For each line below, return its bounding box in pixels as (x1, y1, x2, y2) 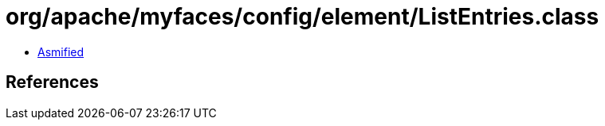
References (6, 72, 99, 93)
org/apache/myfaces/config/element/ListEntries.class (6, 3, 599, 30)
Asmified (37, 44, 84, 59)
